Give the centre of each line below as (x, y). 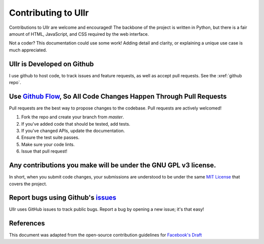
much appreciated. (28, 50)
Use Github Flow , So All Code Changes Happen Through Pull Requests (118, 96)
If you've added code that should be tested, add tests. (76, 124)
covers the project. (28, 184)
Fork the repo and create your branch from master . (73, 117)
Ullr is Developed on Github (51, 64)
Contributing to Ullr (49, 13)
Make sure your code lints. (48, 144)
